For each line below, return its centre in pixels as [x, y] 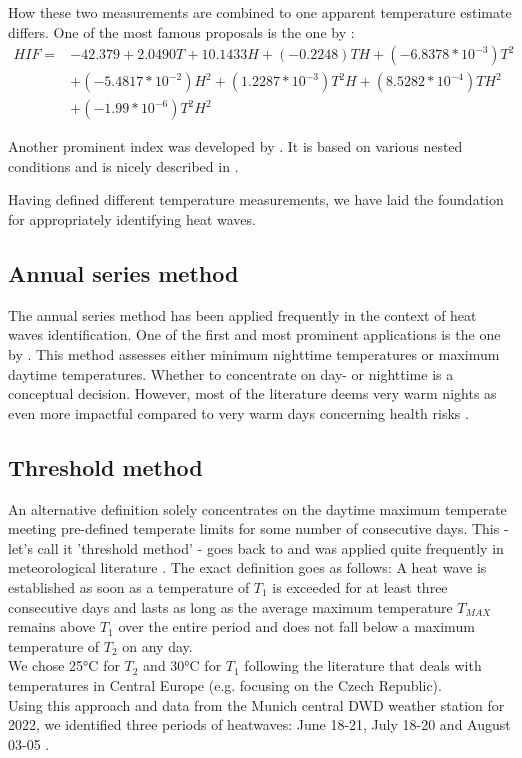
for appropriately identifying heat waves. [132, 219]
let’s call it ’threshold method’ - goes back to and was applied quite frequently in [256, 547]
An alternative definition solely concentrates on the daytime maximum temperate [257, 508]
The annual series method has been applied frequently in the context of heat [242, 314]
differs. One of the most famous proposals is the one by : [181, 31]
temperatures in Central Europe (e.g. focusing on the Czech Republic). [225, 684]
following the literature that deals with [363, 665]
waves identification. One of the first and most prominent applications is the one [254, 334]
